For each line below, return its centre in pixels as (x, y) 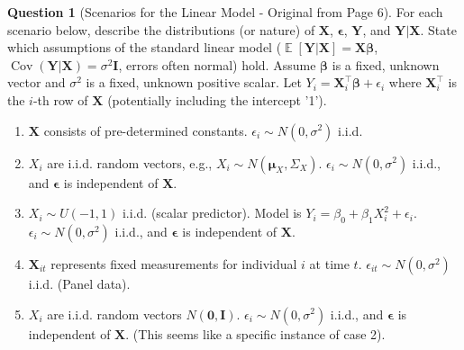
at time (329, 263)
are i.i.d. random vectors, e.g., (130, 162)
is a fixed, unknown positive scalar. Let (194, 82)
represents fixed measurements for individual (174, 263)
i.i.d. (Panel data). (79, 283)
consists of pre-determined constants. (146, 130)
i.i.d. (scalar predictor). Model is (212, 213)
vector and (36, 82)
